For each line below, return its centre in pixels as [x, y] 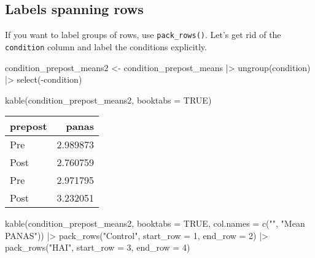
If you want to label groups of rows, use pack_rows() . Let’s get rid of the [143, 35]
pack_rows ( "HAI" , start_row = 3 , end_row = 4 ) [98, 247]
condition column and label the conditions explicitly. [106, 46]
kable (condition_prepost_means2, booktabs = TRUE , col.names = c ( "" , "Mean [155, 223]
